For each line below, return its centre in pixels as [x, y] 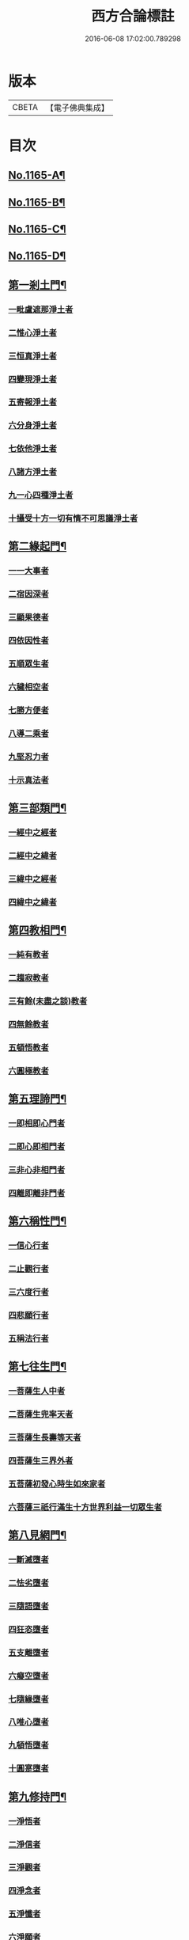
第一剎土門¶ [38, 285]
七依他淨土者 [33, 449]
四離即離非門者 [37, 1193]
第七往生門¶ [38, 1367]
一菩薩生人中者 [37, 1391]
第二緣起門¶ [38, 547]
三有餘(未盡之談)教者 [48, 1000]
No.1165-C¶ [37, 229]
